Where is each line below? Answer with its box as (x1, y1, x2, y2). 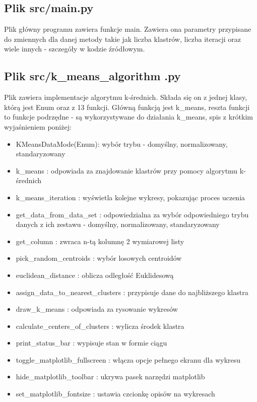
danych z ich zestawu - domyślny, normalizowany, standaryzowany (16, 219, 220, 229)
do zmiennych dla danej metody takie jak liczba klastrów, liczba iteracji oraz (4, 33, 241, 44)
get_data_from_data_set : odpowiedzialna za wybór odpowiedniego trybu (16, 209, 249, 219)
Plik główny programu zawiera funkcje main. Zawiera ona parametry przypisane (4, 24, 251, 34)
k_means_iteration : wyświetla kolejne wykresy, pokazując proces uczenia (16, 192, 245, 202)
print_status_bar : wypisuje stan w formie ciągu (16, 337, 167, 348)
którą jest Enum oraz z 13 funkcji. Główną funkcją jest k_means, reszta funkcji (4, 101, 250, 112)
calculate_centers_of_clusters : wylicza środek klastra (16, 320, 184, 331)
